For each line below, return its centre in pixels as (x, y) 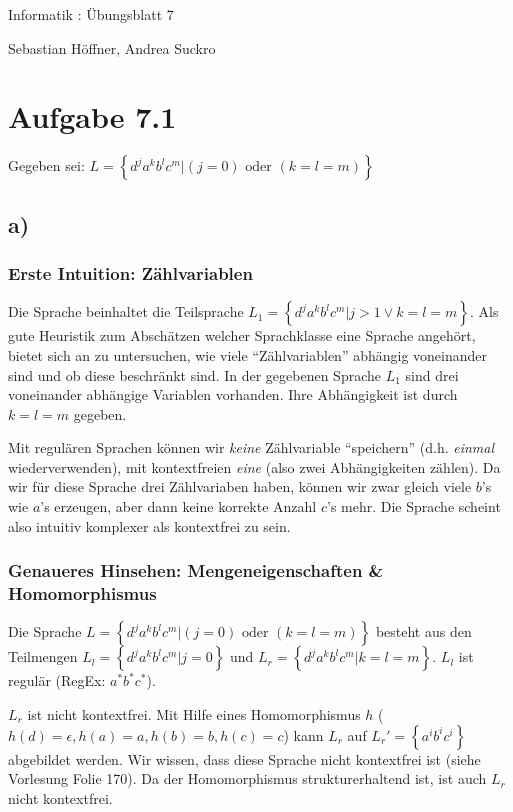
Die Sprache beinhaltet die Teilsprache (126, 311)
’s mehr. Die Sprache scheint (413, 506)
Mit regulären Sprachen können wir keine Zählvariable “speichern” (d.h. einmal (251, 447)
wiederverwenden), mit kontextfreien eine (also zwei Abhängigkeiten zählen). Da (254, 466)
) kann (303, 734)
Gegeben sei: (46, 165)
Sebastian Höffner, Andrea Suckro (112, 47)
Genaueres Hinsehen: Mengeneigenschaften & (196, 570)
